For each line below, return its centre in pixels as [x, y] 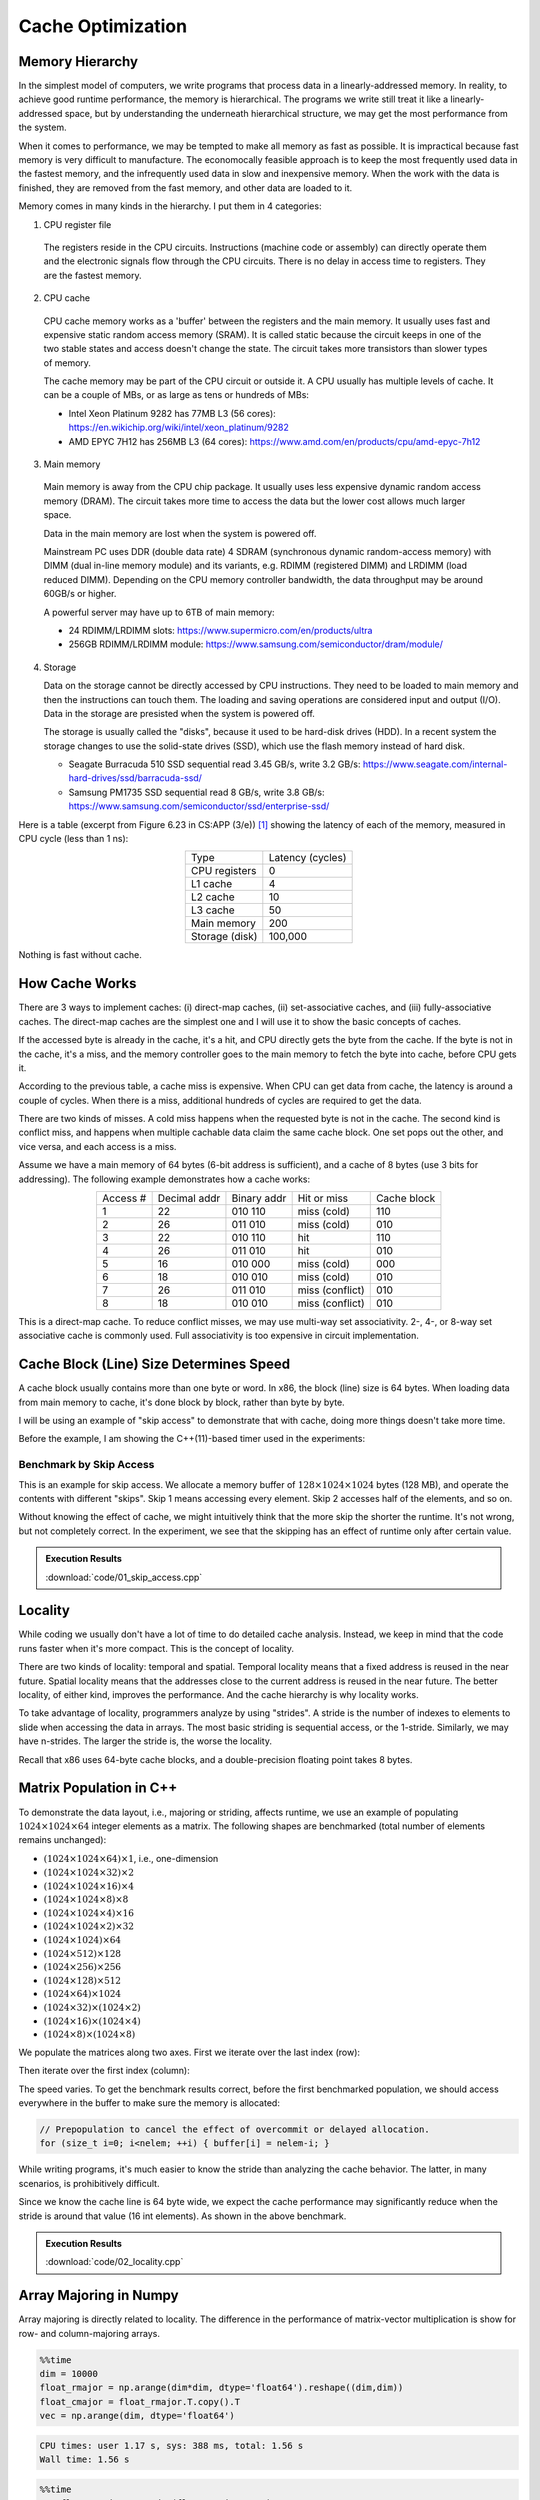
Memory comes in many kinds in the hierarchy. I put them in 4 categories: [170, 206]
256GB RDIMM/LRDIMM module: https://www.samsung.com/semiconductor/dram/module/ [256, 644]
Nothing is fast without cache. [80, 955]
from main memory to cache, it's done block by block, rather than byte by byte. [181, 1402]
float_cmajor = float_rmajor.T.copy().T [139, 2401]
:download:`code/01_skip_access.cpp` [124, 1577]
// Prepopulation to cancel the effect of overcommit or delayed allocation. [234, 2129]
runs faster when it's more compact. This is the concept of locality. [156, 1648]
